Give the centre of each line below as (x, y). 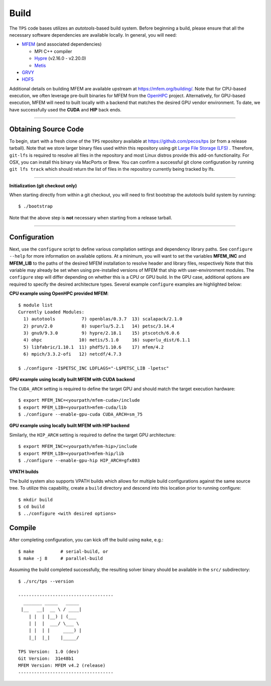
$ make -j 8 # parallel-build (60, 558)
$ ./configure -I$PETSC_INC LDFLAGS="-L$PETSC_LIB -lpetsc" (94, 368)
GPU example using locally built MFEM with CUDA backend (72, 380)
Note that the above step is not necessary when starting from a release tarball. (91, 217)
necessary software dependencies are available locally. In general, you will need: (93, 35)
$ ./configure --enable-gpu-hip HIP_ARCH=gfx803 (79, 460)
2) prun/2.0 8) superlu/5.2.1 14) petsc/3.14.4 (99, 326)
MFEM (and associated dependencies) (62, 44)
